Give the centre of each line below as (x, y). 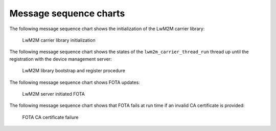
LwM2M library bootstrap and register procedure (74, 71)
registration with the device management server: (61, 59)
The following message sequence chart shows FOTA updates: (75, 82)
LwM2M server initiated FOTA (54, 94)
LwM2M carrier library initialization (59, 40)
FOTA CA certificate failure (50, 117)
